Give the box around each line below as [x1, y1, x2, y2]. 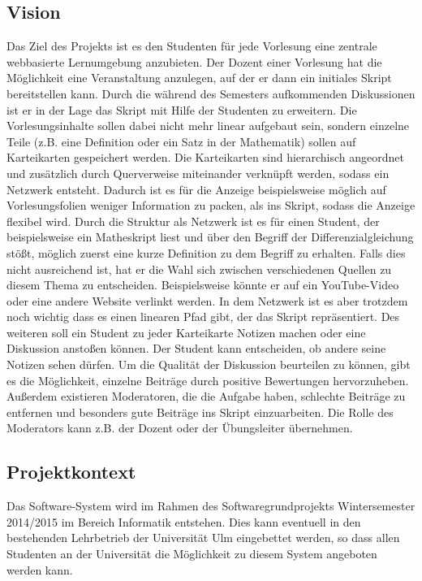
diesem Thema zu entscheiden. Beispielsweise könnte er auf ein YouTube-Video [6, 276, 399, 293]
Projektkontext [6, 459, 136, 484]
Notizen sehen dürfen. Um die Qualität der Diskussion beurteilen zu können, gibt [6, 356, 411, 373]
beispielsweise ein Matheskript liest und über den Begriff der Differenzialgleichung [6, 228, 414, 245]
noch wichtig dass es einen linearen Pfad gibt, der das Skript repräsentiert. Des [6, 308, 400, 325]
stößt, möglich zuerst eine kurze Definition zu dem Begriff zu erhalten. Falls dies [6, 244, 406, 261]
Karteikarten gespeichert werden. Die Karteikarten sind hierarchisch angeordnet [6, 149, 405, 166]
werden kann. [6, 561, 73, 578]
